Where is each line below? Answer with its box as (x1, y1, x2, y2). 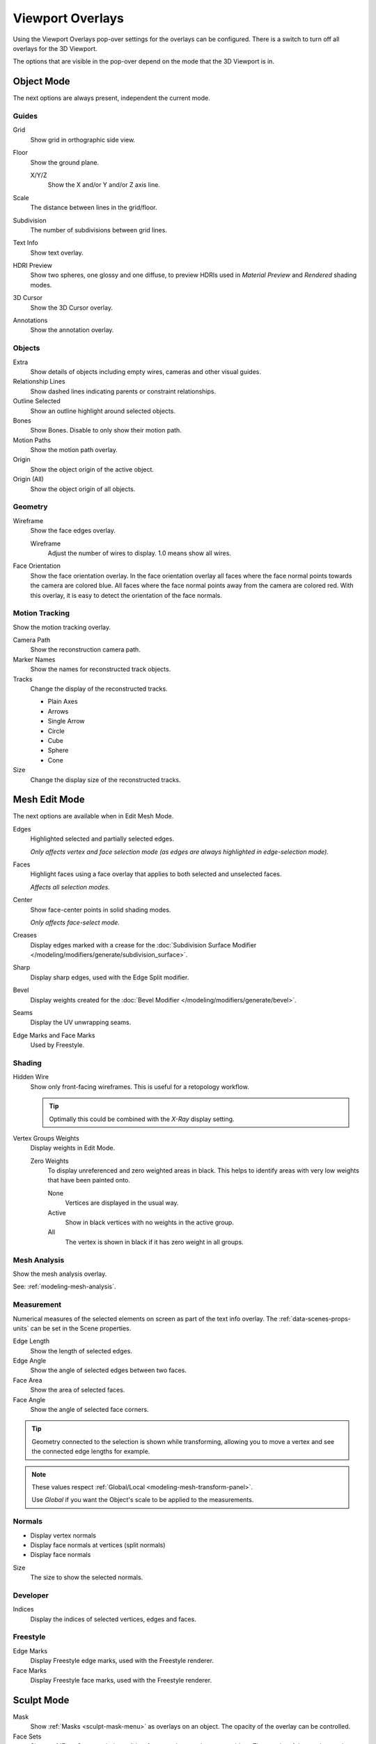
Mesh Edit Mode (13, 794, 85, 806)
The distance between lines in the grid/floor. (30, 203, 157, 212)
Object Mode (13, 75, 70, 87)
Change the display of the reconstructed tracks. (30, 684, 168, 693)
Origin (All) (13, 475, 45, 483)
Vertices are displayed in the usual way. (65, 1198, 179, 1207)
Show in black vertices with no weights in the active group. (65, 1218, 235, 1227)
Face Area (13, 1376, 42, 1384)
